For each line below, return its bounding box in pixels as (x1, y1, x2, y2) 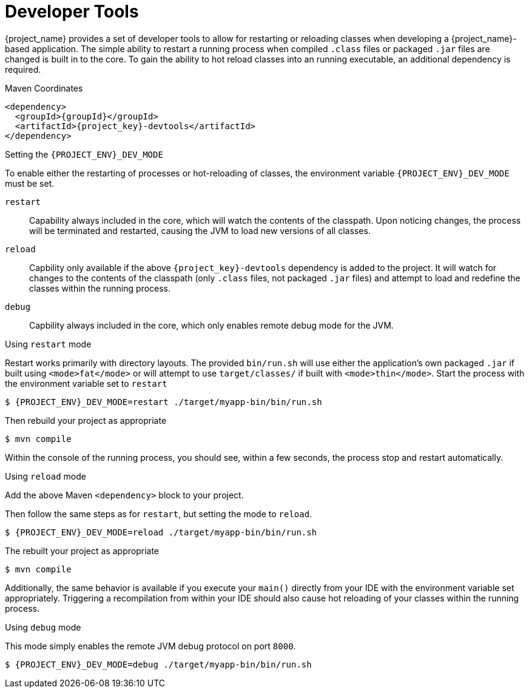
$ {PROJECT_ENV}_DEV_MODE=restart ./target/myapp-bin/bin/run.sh (5, 397, 322, 407)
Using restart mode (5, 338, 92, 349)
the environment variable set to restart (5, 378, 167, 389)
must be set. (5, 178, 55, 189)
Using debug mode (5, 621, 81, 632)
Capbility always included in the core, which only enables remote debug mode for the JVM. (29, 320, 394, 330)
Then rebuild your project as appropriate (5, 415, 167, 426)
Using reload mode (5, 470, 86, 481)
